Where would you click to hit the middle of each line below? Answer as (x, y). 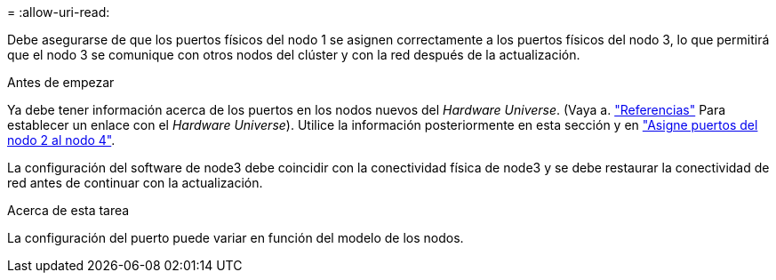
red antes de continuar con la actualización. (135, 183)
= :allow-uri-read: (59, 12)
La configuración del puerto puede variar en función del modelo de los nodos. (236, 238)
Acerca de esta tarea (68, 210)
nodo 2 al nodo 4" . (61, 140)
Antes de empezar (61, 82)
